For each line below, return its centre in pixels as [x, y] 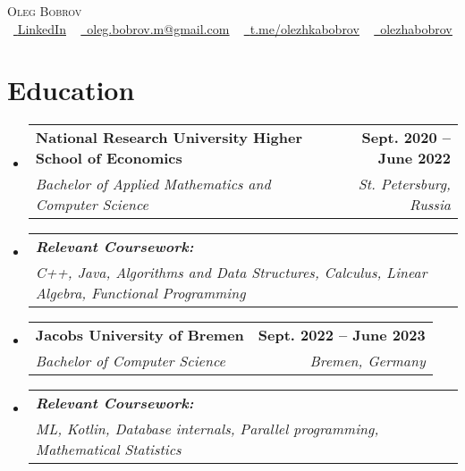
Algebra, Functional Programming [140, 293]
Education [71, 90]
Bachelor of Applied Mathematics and [153, 184]
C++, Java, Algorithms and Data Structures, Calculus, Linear [231, 273]
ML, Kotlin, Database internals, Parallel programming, [207, 429]
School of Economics [109, 158]
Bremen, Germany [368, 361]
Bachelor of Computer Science [130, 361]
